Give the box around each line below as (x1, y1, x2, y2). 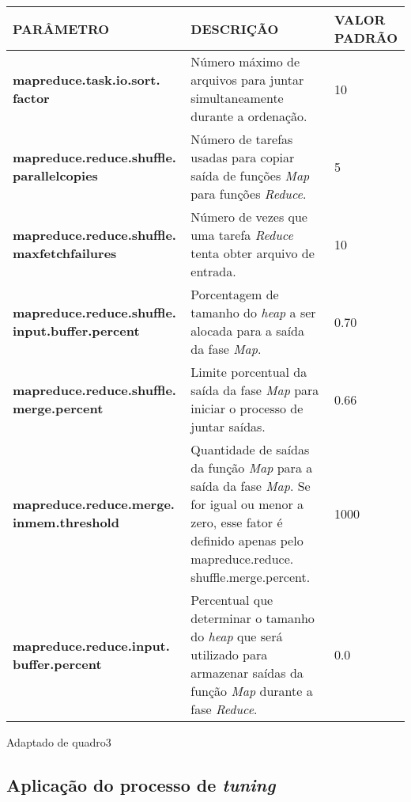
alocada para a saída (190, 321, 305, 340)
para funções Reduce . (190, 184, 307, 203)
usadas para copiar (190, 148, 295, 166)
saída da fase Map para (190, 381, 319, 399)
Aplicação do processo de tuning (6, 772, 276, 796)
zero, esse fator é (190, 513, 283, 531)
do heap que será (190, 627, 283, 645)
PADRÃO (334, 29, 398, 47)
